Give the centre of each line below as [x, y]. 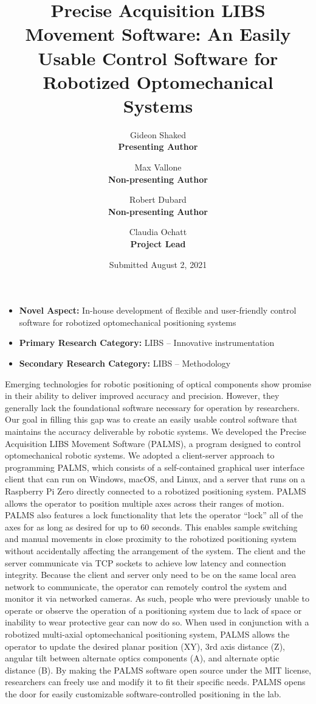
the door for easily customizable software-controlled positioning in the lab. [143, 694]
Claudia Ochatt [158, 232]
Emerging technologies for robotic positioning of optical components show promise [158, 383]
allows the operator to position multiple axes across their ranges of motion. [145, 503]
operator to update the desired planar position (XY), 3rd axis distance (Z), [145, 646]
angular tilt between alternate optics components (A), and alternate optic [142, 658]
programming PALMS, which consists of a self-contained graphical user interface [155, 467]
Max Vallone [158, 167]
